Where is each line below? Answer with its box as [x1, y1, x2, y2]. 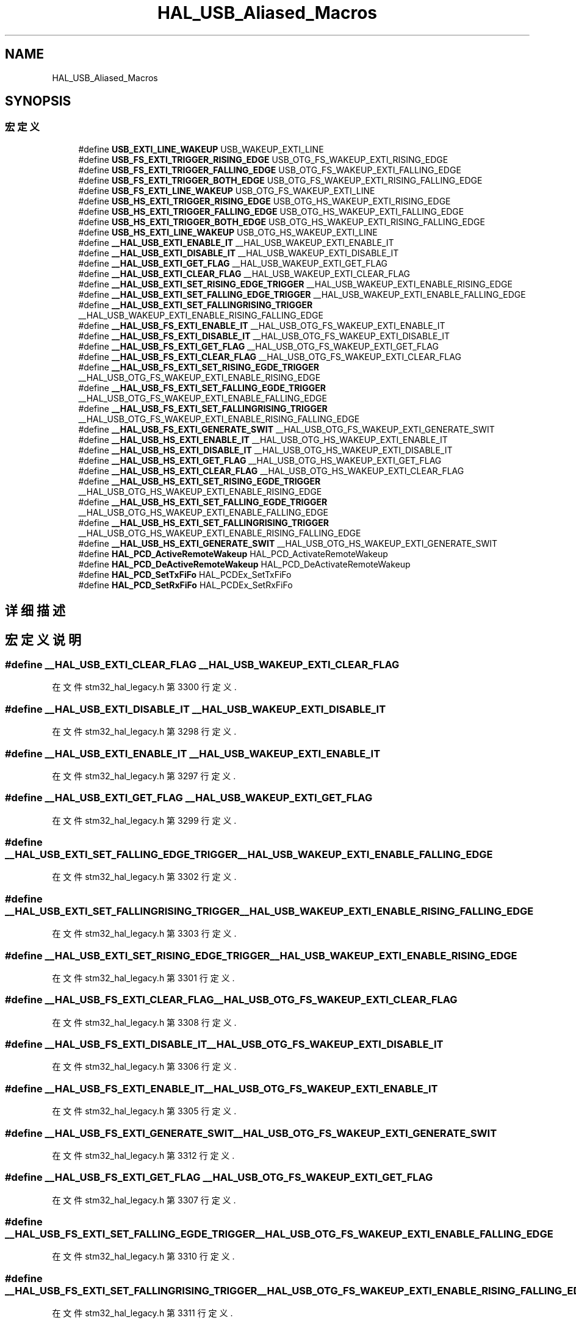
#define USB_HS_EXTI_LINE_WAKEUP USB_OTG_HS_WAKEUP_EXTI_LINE [78, 226, 378, 237]
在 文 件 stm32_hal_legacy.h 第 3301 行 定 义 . [52, 972, 235, 983]
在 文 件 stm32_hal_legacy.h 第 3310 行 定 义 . [52, 1251, 235, 1262]
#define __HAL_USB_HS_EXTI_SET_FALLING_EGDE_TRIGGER [78, 496, 328, 507]
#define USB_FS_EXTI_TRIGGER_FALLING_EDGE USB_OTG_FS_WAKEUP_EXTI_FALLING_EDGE [78, 164, 461, 175]
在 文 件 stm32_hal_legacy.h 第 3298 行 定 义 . [52, 726, 237, 737]
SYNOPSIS [5, 93, 71, 109]
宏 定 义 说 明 [5, 632, 81, 647]
